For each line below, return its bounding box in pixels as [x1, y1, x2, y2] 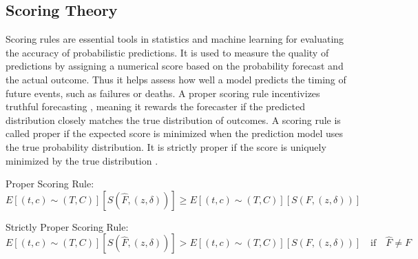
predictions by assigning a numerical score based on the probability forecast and [6, 59, 344, 73]
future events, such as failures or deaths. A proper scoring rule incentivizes [6, 85, 320, 100]
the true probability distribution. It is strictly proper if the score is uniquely [6, 139, 326, 154]
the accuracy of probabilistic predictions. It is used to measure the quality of [6, 45, 329, 59]
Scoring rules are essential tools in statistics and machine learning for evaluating [6, 32, 344, 46]
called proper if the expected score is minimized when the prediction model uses [6, 126, 344, 141]
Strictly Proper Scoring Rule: [6, 219, 129, 234]
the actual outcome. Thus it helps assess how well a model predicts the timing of [6, 72, 346, 86]
